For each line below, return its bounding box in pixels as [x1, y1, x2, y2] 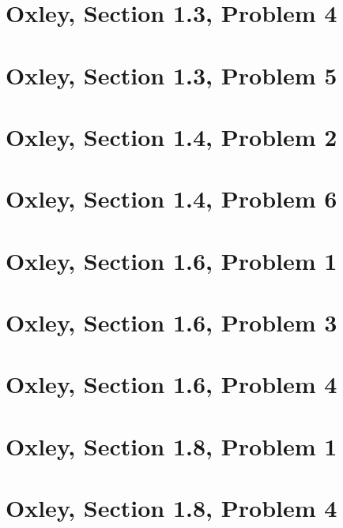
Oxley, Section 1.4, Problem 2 [6, 120, 337, 152]
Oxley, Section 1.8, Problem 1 [6, 429, 337, 462]
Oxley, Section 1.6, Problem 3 [6, 306, 337, 339]
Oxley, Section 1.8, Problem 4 [6, 492, 337, 524]
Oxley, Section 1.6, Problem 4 [6, 368, 337, 400]
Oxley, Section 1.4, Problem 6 [6, 182, 337, 215]
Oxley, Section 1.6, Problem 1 [6, 244, 337, 276]
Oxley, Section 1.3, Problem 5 [6, 58, 337, 91]
